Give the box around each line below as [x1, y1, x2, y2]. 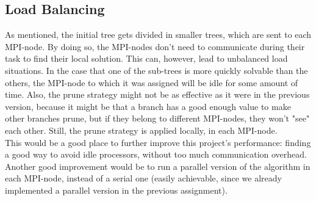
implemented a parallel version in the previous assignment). [5, 183, 228, 196]
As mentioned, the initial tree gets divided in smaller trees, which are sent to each [5, 28, 312, 41]
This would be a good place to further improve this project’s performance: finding [5, 136, 311, 148]
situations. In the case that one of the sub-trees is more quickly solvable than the [5, 64, 308, 76]
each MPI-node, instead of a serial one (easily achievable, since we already [5, 172, 282, 185]
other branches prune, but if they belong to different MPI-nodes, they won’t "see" [5, 112, 310, 125]
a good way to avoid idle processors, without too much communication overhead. [5, 148, 307, 161]
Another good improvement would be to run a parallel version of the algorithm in [5, 159, 311, 172]
